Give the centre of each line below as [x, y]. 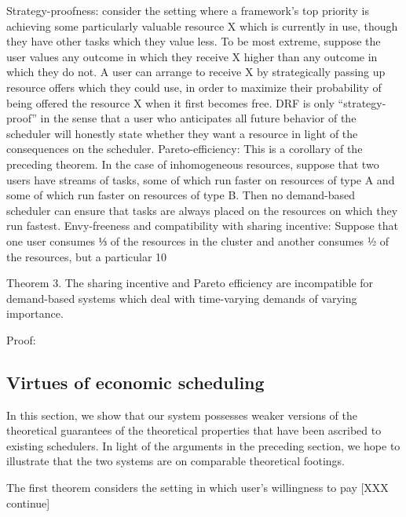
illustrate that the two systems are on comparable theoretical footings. [176, 461]
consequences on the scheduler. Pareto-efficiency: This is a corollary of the [185, 149]
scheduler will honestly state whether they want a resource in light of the [182, 133]
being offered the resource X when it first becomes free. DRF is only [170, 102]
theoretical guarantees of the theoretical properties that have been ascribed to [194, 430]
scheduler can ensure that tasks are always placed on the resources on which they [202, 210]
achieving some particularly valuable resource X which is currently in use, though [202, 25]
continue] [28, 502]
